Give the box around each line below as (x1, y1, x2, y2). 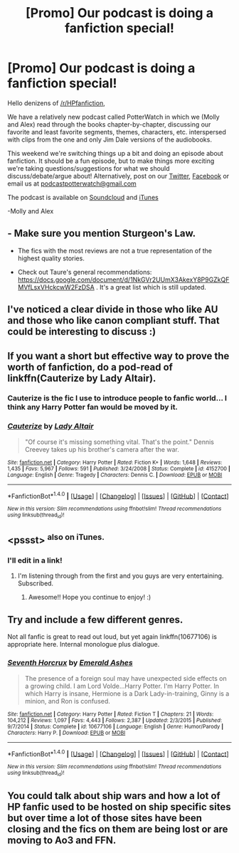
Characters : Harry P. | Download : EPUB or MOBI (7, 729, 126, 736)
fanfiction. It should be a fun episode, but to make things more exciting (7, 157, 215, 165)
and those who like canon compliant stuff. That (7, 314, 220, 327)
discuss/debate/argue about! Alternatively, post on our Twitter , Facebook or (7, 171, 230, 180)
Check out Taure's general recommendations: (17, 267, 152, 276)
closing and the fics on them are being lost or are (7, 823, 228, 835)
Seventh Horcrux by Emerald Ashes (7, 658, 133, 668)
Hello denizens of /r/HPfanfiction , (7, 98, 105, 107)
